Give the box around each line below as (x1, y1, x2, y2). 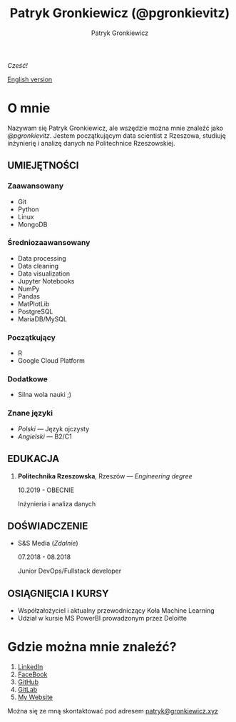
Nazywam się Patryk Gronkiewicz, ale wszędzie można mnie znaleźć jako (7, 124, 223, 132)
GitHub (17, 678, 39, 686)
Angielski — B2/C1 (17, 432, 73, 441)
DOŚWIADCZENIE (7, 520, 88, 532)
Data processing (17, 254, 66, 262)
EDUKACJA (7, 453, 60, 465)
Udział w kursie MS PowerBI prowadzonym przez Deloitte (17, 614, 188, 623)
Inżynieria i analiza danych (17, 499, 96, 508)
